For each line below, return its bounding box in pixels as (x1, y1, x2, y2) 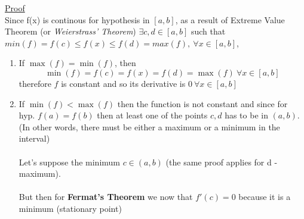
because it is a (238, 190, 291, 203)
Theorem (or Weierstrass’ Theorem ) (5, 25, 136, 37)
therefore (19, 77, 51, 89)
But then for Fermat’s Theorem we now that (19, 190, 193, 203)
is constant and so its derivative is (61, 77, 186, 89)
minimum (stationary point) (19, 202, 122, 214)
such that (191, 25, 226, 37)
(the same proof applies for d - (165, 155, 278, 168)
